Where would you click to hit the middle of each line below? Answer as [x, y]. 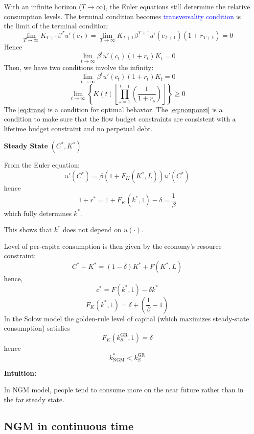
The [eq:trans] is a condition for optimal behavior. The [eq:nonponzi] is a [113, 109]
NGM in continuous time [69, 425]
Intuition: [20, 373]
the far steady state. [34, 399]
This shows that [28, 229]
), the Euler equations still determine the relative [176, 6]
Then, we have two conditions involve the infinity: [79, 67]
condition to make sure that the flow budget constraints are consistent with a [120, 119]
